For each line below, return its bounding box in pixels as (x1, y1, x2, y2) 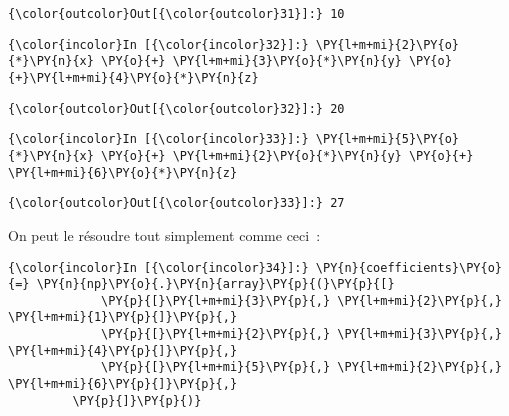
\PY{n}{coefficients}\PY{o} (315, 260, 502, 275)
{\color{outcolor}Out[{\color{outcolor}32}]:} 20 (8, 101, 345, 116)
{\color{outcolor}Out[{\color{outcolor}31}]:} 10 (8, 7, 345, 21)
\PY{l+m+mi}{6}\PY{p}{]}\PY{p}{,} (8, 377, 238, 392)
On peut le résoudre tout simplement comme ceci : (8, 224, 321, 245)
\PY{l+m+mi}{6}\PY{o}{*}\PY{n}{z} (8, 165, 238, 180)
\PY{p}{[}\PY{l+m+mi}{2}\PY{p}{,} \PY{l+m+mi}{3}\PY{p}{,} (101, 327, 502, 342)
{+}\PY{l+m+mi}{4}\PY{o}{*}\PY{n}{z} (8, 70, 259, 85)
